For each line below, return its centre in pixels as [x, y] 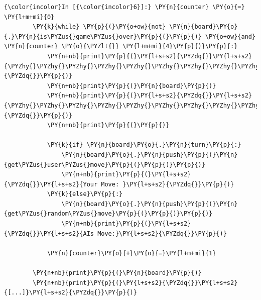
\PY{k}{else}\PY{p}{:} [85, 194]
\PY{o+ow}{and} [230, 36]
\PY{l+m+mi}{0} [29, 17]
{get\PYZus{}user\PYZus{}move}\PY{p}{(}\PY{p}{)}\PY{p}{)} [105, 165]
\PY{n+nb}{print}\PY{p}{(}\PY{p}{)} [108, 125]
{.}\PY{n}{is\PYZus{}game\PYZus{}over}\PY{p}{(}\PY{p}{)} [103, 36]
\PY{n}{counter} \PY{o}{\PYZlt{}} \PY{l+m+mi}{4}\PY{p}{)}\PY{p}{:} [121, 46]
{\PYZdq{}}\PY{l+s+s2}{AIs [49, 233]
